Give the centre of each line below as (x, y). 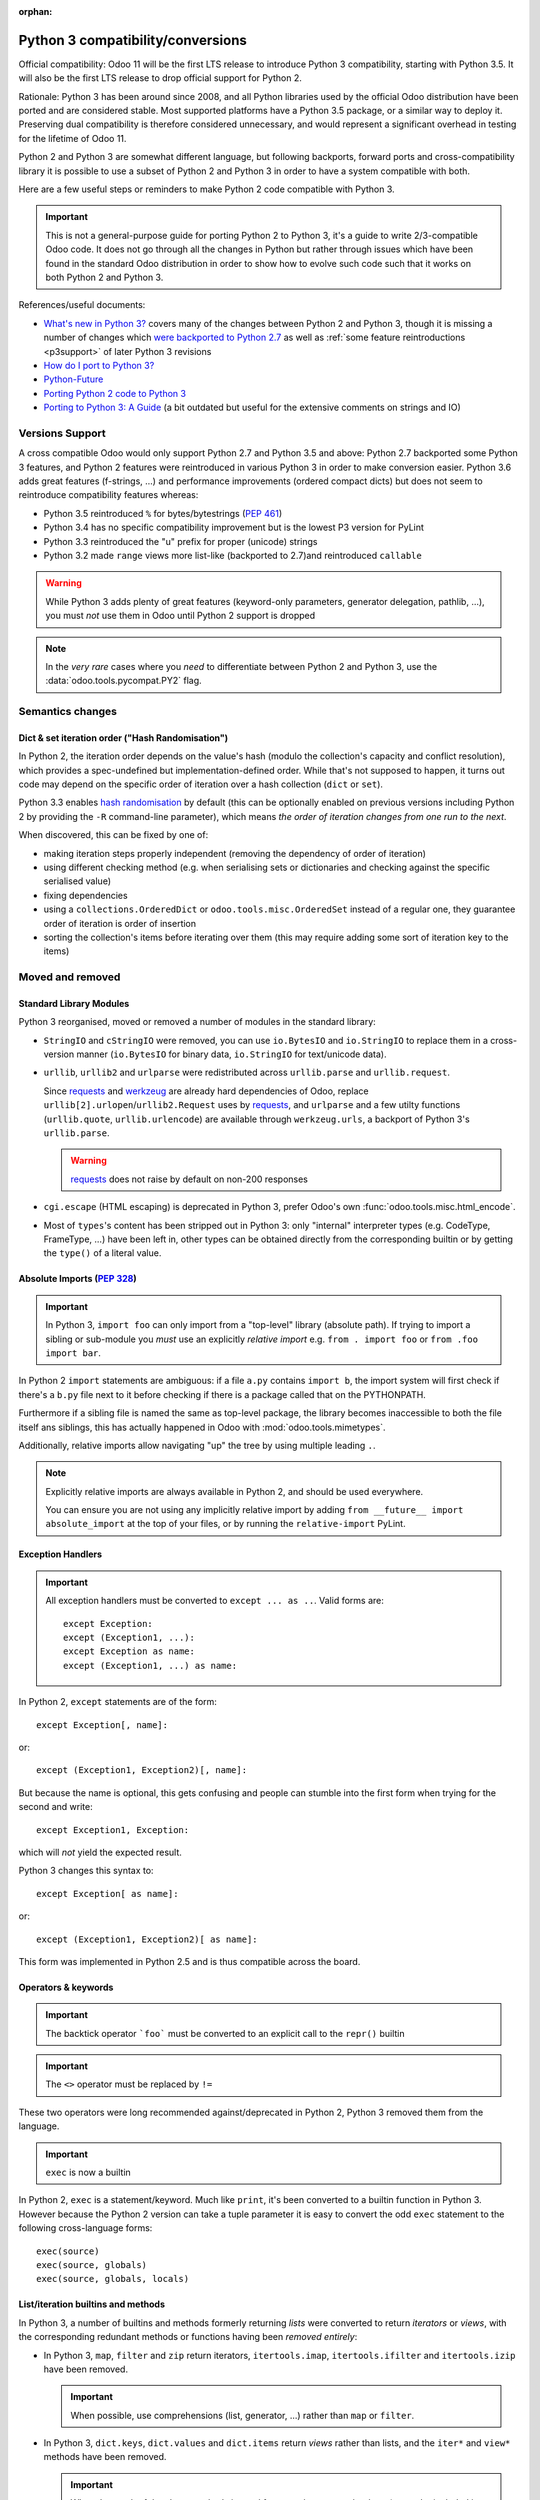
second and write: (56, 1807)
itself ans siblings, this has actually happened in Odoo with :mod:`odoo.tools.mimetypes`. (202, 1427)
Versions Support (62, 433)
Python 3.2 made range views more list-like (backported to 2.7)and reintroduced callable (232, 555)
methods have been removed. (105, 2457)
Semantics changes (67, 712)
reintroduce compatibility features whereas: (108, 495)
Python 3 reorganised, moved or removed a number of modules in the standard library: (197, 1022)
